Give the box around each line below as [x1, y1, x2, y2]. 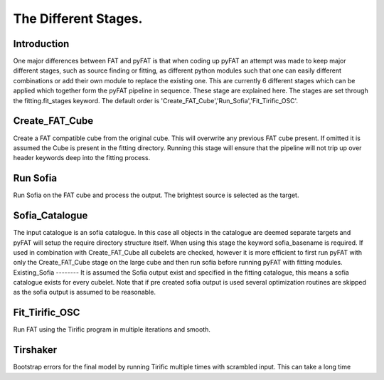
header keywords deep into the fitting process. [13, 154, 151, 162]
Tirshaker [13, 344, 58, 356]
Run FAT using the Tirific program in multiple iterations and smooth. [13, 325, 211, 334]
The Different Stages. [13, 11, 143, 26]
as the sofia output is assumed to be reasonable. [13, 288, 156, 297]
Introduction [13, 38, 70, 50]
